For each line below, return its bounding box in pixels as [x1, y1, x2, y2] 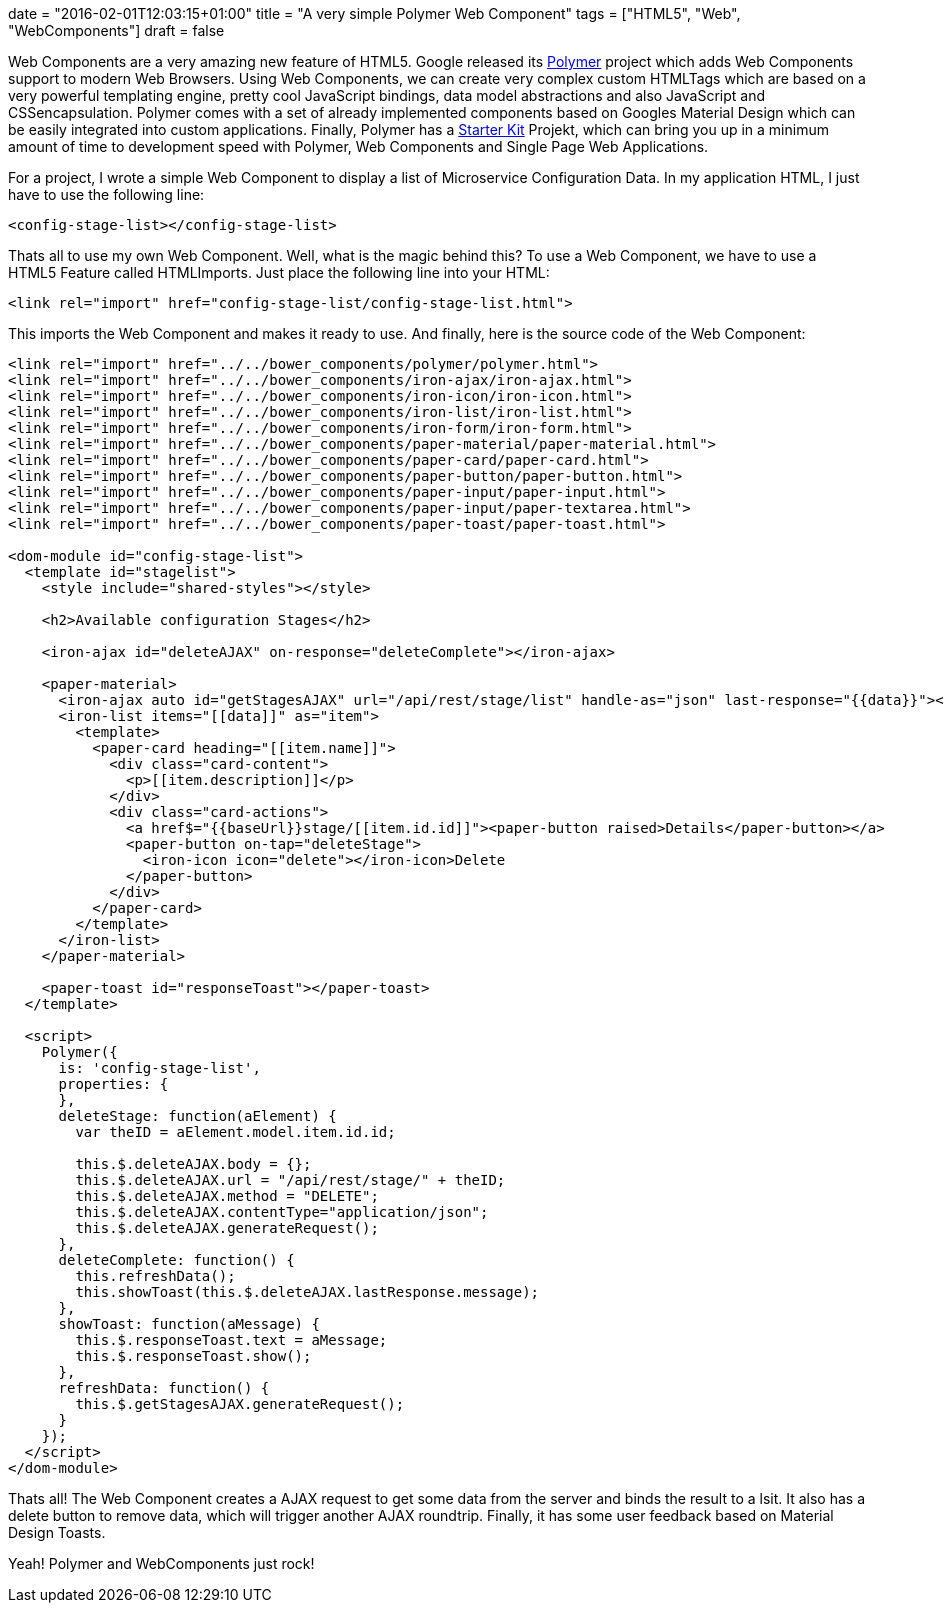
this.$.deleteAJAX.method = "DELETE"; [75, 1188, 379, 1204]
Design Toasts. [8, 1524, 106, 1541]
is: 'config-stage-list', [58, 1060, 261, 1076]
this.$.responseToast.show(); [75, 1348, 312, 1364]
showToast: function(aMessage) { [58, 1316, 320, 1332]
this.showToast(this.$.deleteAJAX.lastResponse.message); [75, 1284, 540, 1300]
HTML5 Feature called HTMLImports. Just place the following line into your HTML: [8, 264, 550, 281]
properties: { [58, 1076, 169, 1092]
